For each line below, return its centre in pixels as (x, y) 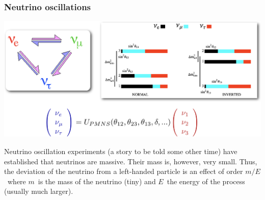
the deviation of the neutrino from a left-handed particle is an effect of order (124, 171)
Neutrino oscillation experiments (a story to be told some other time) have (121, 151)
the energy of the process (206, 181)
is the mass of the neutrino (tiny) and (97, 181)
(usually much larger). (39, 191)
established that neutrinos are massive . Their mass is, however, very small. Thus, (131, 161)
